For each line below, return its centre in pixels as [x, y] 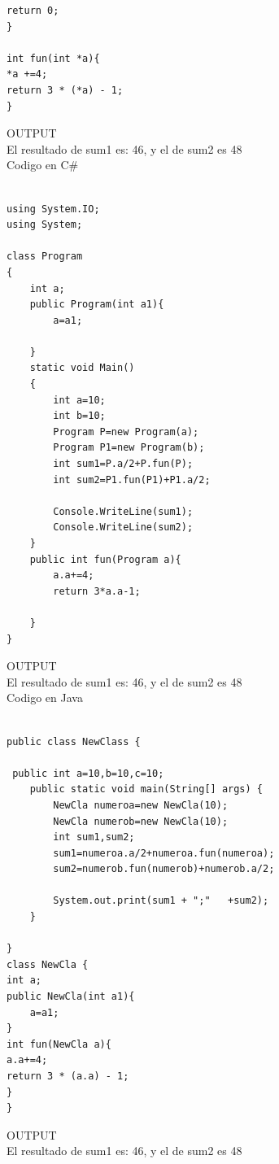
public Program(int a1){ [97, 305]
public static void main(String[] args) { [146, 789]
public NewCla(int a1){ [71, 997]
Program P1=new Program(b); [129, 448]
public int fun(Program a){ [105, 559]
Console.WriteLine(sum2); [123, 528]
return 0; [33, 11]
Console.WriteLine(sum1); [123, 511]
